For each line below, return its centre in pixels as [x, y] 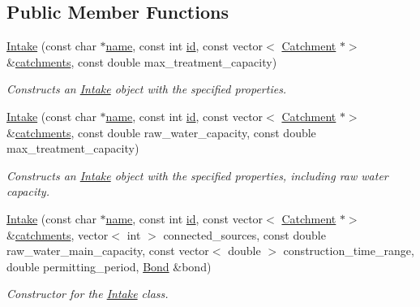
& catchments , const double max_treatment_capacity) [142, 61]
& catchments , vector [58, 234]
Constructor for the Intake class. [88, 294]
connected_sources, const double [244, 234]
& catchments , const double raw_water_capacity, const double [161, 132]
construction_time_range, [349, 251]
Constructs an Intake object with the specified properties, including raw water [197, 175]
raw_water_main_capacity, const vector [108, 251]
